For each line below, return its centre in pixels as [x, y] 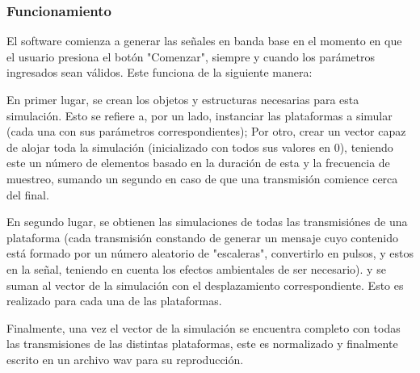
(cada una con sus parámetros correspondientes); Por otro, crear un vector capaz [206, 131]
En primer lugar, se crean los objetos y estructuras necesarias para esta [183, 99]
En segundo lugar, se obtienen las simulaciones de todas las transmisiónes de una [207, 222]
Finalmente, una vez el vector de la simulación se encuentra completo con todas [204, 327]
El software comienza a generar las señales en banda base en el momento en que [204, 41]
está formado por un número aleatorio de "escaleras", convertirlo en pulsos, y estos [210, 253]
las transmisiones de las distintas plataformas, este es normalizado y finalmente [202, 344]
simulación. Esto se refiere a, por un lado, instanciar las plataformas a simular [199, 115]
